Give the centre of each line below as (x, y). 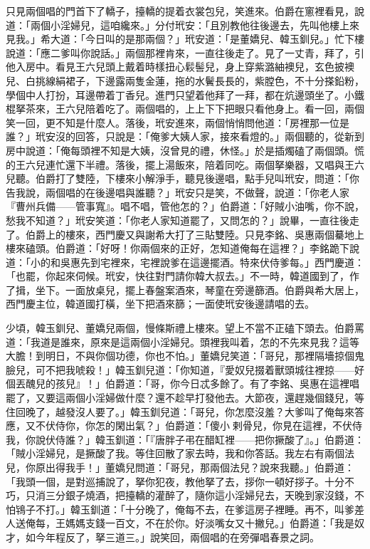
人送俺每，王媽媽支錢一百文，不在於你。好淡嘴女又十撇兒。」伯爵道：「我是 (180, 523)
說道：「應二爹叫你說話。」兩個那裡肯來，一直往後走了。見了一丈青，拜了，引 (185, 52)
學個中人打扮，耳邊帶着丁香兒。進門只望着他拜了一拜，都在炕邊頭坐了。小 (180, 94)
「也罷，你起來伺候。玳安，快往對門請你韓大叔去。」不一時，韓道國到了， (178, 276)
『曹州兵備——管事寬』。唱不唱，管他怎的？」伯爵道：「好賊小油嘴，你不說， (185, 206)
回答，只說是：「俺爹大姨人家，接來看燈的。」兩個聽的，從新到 (220, 136)
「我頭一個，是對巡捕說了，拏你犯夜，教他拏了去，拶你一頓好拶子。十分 (175, 481)
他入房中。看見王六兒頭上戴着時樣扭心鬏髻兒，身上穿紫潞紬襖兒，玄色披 (175, 67)
